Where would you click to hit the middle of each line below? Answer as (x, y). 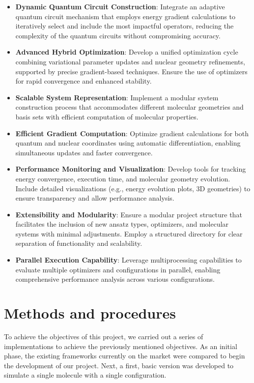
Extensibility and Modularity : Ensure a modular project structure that (129, 214)
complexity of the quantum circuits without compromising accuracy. (118, 35)
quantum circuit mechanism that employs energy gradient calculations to (125, 16)
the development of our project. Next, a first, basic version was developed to (119, 365)
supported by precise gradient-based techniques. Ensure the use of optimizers (131, 71)
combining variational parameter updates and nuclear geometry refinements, (130, 61)
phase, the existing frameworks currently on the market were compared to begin (125, 356)
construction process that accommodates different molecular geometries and (129, 107)
